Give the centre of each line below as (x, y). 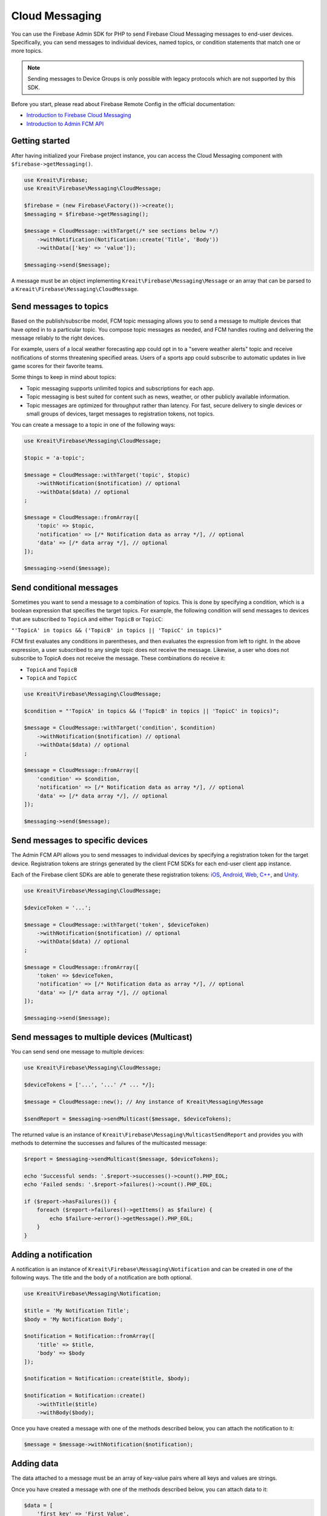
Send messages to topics (60, 307)
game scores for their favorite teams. (58, 366)
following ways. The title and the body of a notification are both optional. (102, 1278)
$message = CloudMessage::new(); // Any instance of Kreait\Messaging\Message (144, 1102)
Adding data (35, 1464)
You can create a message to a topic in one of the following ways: (93, 425)
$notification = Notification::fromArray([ (90, 1336)
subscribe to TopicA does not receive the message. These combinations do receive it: (118, 659)
